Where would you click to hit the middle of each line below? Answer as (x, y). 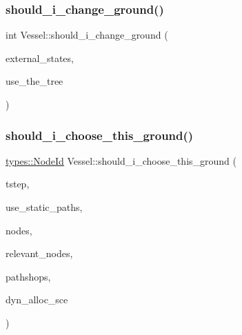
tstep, (18, 184)
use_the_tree (34, 81)
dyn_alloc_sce (37, 300)
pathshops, (28, 276)
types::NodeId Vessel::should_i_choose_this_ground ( (121, 160)
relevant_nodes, (39, 253)
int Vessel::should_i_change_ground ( (87, 35)
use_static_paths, (44, 207)
